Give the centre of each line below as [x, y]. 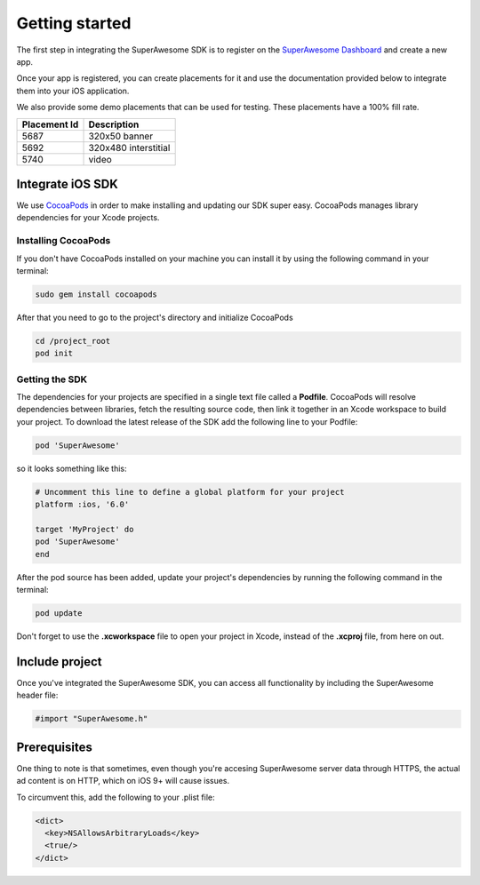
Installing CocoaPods [64, 241]
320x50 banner [121, 136]
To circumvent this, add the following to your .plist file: [116, 797]
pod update [59, 614]
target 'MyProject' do [84, 529]
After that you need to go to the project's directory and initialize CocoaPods [155, 317]
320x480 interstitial [129, 147]
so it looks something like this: [72, 468]
